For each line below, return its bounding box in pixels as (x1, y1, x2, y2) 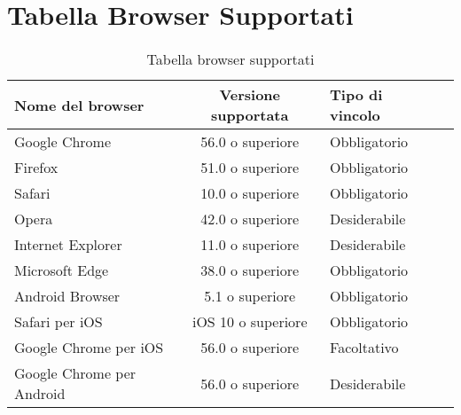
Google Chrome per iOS (14, 337, 164, 358)
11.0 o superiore (200, 234, 300, 255)
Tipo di (330, 84, 383, 106)
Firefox (14, 157, 59, 178)
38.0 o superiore (200, 260, 300, 281)
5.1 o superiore (204, 286, 296, 307)
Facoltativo (330, 337, 399, 358)
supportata (211, 105, 289, 126)
